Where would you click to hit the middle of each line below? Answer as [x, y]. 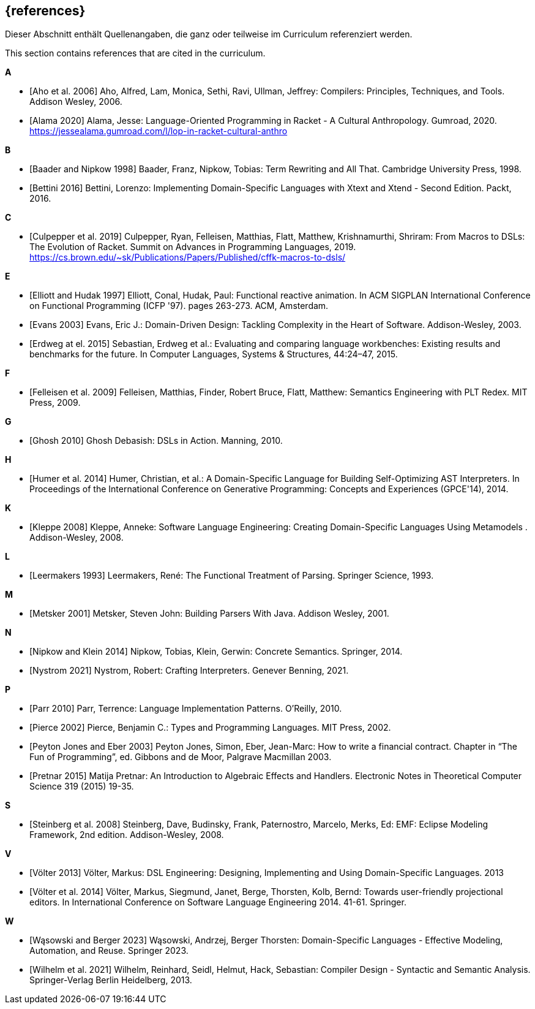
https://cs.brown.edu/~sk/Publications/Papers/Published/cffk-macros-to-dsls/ [188, 257]
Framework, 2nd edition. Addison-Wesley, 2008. [127, 835]
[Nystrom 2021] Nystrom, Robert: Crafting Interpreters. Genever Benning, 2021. [189, 671]
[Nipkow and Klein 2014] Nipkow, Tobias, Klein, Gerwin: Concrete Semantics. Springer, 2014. [216, 652]
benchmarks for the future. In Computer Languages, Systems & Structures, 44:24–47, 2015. [214, 354]
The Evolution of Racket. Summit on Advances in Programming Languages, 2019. [193, 247]
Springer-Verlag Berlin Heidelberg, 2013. [111, 980]
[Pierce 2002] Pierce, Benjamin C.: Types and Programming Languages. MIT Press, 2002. [210, 728]
